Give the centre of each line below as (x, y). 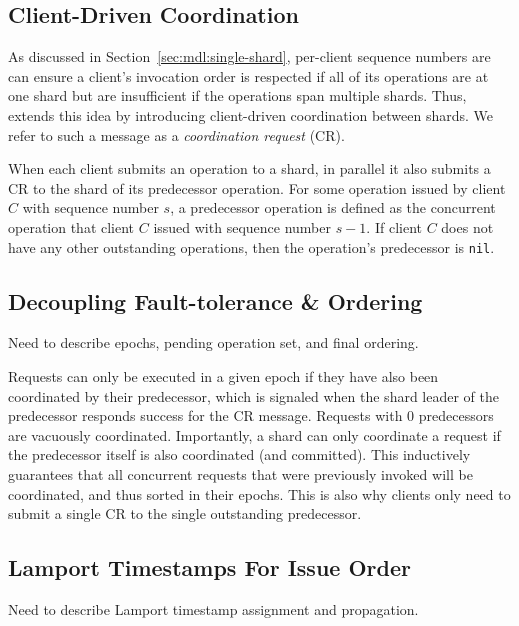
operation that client (71, 226)
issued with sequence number (242, 226)
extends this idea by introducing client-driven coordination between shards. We (251, 114)
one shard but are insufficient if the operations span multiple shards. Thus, (237, 95)
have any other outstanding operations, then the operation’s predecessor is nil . (251, 246)
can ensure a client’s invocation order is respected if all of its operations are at (248, 75)
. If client (394, 226)
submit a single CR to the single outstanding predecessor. (185, 513)
